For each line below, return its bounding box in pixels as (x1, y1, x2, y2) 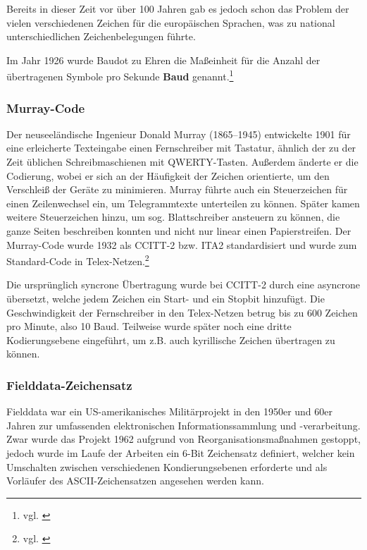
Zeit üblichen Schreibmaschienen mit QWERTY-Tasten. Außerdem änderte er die (6, 154, 359, 169)
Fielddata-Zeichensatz (6, 376, 132, 393)
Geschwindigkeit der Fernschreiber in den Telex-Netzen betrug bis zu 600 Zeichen (6, 305, 358, 319)
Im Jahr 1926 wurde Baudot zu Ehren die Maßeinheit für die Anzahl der (6, 52, 321, 67)
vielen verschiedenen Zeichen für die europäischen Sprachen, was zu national (6, 15, 335, 30)
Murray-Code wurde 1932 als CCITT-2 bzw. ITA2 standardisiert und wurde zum (6, 237, 357, 252)
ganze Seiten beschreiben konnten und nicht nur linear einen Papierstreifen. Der (6, 224, 352, 238)
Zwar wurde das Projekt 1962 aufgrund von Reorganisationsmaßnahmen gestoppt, (6, 432, 361, 446)
